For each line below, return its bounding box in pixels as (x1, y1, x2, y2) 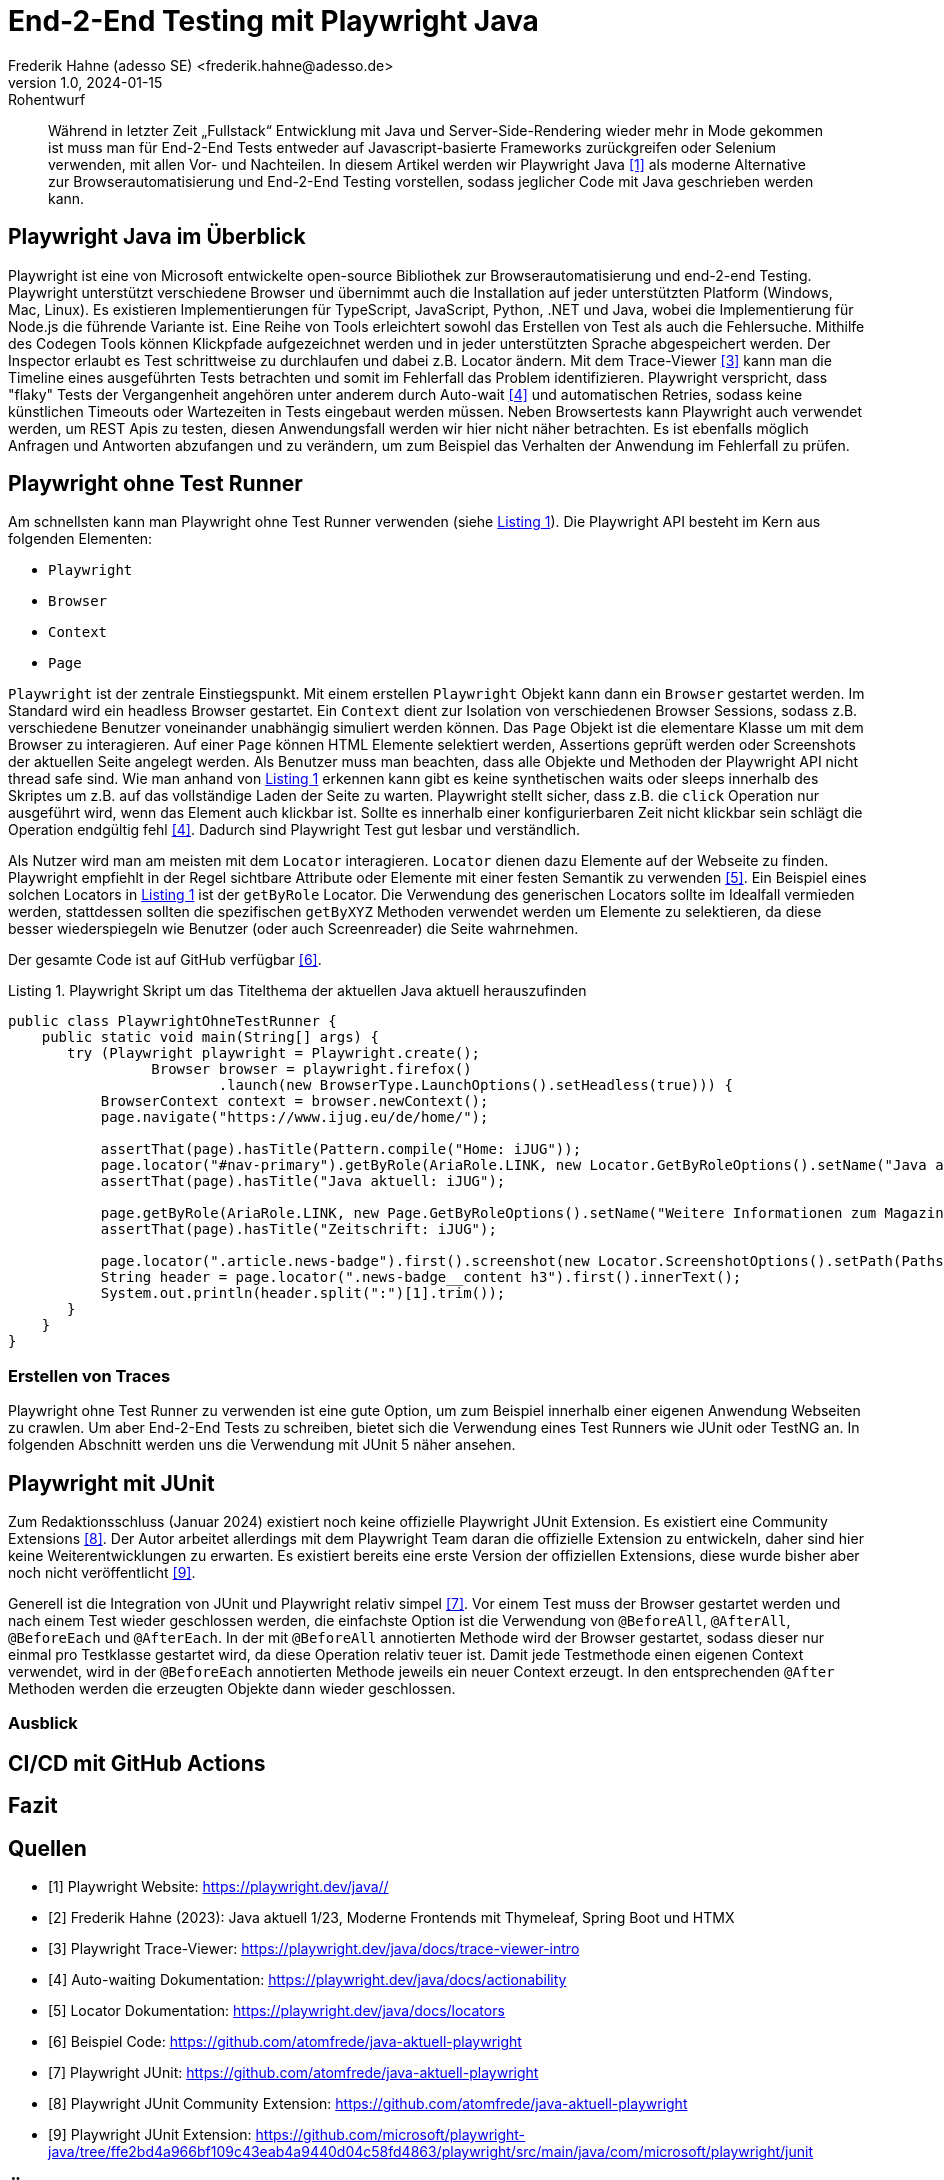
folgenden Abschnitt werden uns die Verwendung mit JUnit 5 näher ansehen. (8, 1436, 516, 1454)
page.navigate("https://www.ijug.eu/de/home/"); (100, 1109, 489, 1126)
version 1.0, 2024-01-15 (8, 73, 163, 91)
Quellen (8, 1835, 87, 1861)
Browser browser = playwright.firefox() (151, 1061, 472, 1078)
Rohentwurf (8, 90, 86, 108)
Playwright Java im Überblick (8, 224, 306, 250)
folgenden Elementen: (8, 530, 153, 548)
